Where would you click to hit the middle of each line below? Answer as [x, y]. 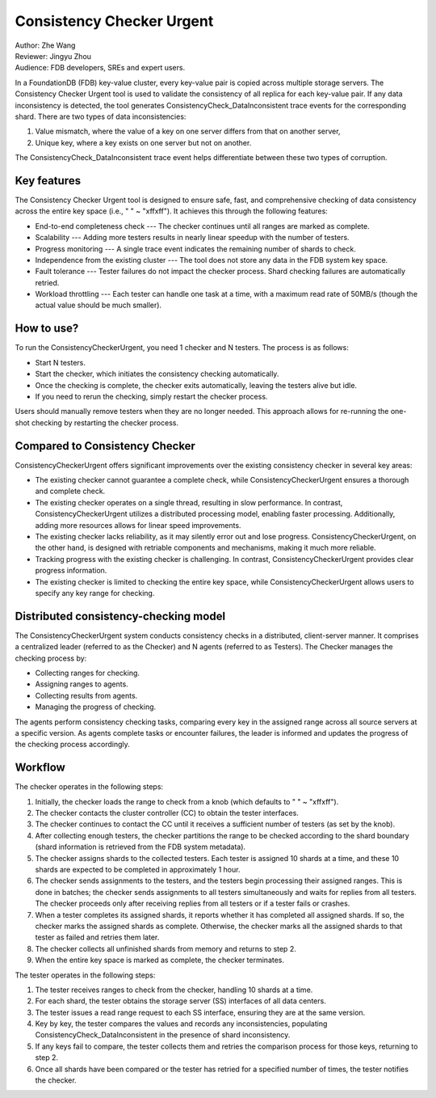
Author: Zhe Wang [45, 45]
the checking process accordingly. [73, 745]
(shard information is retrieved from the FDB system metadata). [140, 847]
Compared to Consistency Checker [105, 446]
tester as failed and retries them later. [97, 937]
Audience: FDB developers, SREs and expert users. [100, 68]
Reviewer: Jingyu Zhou [53, 56]
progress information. [71, 571]
